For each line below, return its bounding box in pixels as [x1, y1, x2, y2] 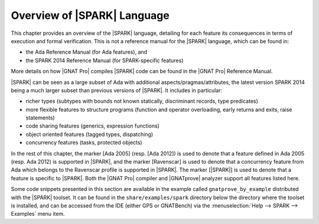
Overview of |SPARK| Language [11, 9, 170, 22]
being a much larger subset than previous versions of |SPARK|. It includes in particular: [11, 86, 223, 94]
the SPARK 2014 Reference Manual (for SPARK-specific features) [25, 57, 184, 64]
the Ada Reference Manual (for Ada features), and [25, 48, 148, 56]
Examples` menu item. [11, 210, 65, 217]
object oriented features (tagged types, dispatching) [25, 131, 154, 138]
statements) [25, 114, 56, 121]
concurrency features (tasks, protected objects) [25, 139, 142, 146]
